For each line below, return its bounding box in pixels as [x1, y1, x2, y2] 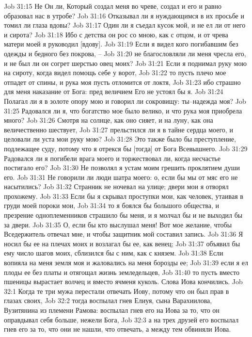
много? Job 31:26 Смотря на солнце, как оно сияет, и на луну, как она [4, 115, 213, 125]
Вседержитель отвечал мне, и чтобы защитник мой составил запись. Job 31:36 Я [4, 229, 243, 239]
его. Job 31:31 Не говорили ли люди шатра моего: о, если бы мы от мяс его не [4, 172, 238, 182]
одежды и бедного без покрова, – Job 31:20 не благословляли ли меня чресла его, [4, 48, 246, 58]
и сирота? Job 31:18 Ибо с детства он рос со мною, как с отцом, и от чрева [4, 29, 228, 39]
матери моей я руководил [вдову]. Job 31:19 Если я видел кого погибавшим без [4, 39, 238, 49]
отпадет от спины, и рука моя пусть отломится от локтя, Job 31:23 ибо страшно [4, 77, 241, 87]
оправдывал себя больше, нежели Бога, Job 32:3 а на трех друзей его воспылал [4, 314, 239, 324]
